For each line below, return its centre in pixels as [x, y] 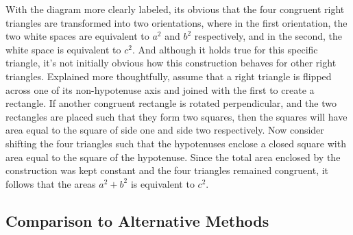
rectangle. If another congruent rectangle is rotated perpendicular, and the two [171, 103]
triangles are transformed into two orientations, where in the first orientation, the [176, 22]
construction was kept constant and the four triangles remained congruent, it [167, 170]
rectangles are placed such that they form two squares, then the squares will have [176, 116]
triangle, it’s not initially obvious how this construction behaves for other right [171, 63]
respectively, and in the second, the [268, 36]
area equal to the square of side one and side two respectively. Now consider [165, 130]
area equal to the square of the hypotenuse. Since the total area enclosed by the [173, 157]
